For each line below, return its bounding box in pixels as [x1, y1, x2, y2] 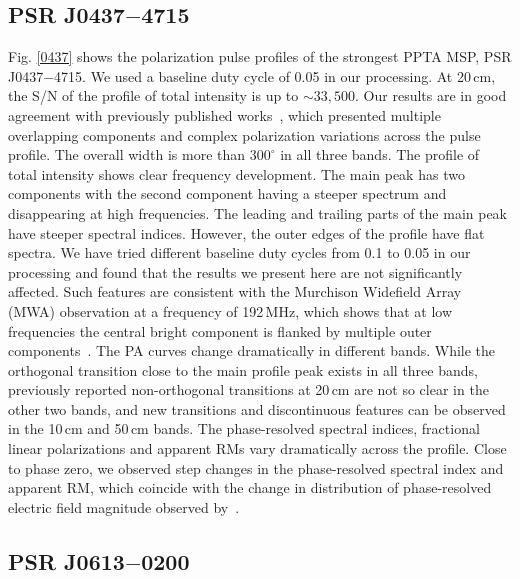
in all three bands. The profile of [280, 144, 480, 165]
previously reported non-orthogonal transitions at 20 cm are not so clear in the [8, 379, 489, 400]
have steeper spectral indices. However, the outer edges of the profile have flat [8, 222, 485, 243]
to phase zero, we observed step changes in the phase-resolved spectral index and [8, 457, 504, 478]
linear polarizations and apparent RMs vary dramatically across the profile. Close [8, 438, 507, 459]
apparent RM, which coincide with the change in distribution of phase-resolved [8, 477, 492, 498]
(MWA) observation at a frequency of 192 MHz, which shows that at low [8, 300, 453, 321]
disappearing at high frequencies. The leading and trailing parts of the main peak [8, 202, 507, 223]
